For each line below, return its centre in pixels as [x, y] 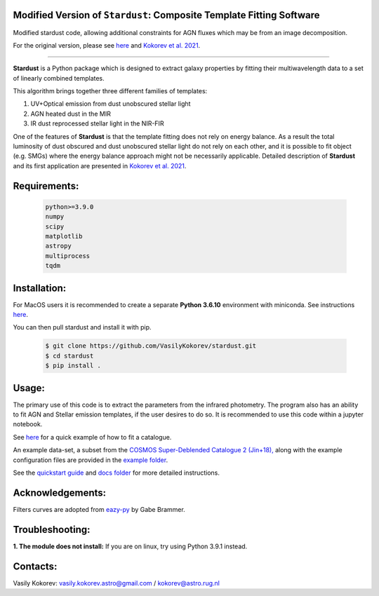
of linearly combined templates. [59, 78]
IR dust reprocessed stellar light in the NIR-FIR [97, 123]
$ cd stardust [69, 355]
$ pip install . [73, 366]
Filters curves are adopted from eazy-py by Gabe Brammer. [99, 509]
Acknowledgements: [60, 493]
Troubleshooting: [52, 529]
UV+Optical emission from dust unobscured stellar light [111, 104]
